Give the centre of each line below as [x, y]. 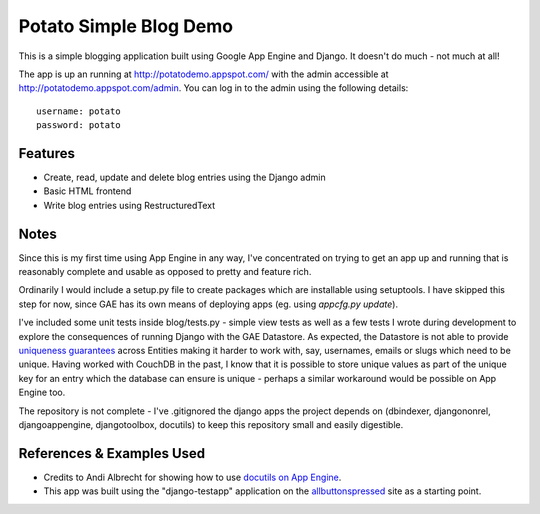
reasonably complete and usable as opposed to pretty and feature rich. [165, 272]
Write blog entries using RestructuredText [129, 205]
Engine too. [42, 392]
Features [46, 153]
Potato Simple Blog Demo [126, 26]
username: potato [78, 111]
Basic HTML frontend [87, 191]
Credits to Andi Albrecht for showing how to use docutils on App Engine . [192, 477]
